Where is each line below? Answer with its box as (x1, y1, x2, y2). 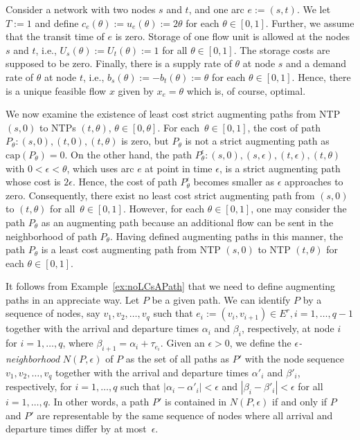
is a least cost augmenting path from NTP (41, 242, 221, 257)
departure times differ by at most (6, 421, 147, 436)
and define (35, 15, 79, 30)
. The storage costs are (233, 42, 330, 57)
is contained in (165, 394, 227, 409)
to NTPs (39, 120, 76, 134)
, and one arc (188, 2, 244, 16)
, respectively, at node (241, 321, 334, 336)
